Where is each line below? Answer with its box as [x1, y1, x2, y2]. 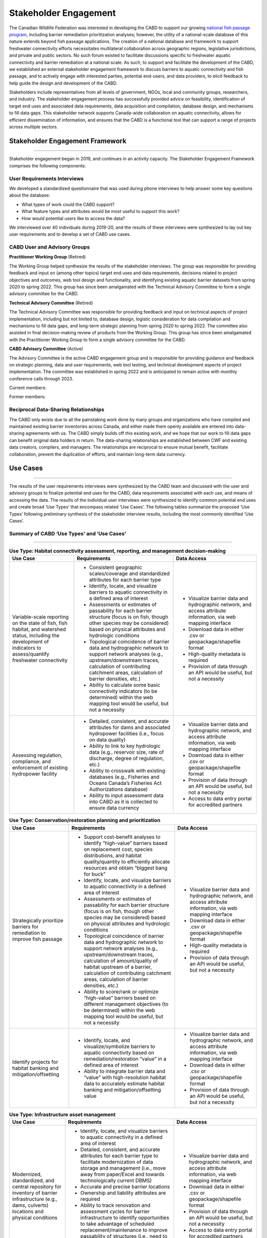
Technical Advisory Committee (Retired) [9, 300, 93, 306]
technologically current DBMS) [80, 1177, 152, 1184]
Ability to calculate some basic [89, 681, 161, 688]
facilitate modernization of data [80, 1159, 153, 1165]
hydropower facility [12, 771, 57, 777]
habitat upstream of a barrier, [84, 963, 152, 970]
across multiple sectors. [9, 124, 58, 130]
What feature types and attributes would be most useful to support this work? [21, 208, 180, 214]
